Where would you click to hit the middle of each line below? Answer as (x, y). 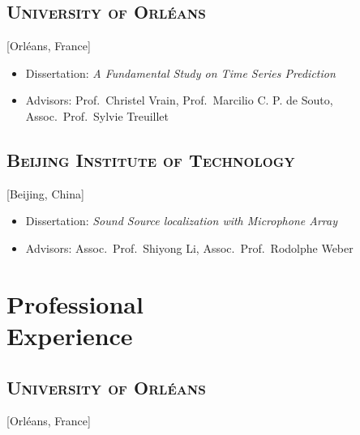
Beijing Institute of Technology (151, 159)
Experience (70, 335)
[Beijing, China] (45, 193)
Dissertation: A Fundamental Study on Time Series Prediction (180, 72)
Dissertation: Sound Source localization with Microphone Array (181, 221)
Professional (75, 303)
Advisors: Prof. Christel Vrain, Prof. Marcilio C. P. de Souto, (179, 100)
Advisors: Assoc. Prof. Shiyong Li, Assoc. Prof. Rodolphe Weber (189, 247)
